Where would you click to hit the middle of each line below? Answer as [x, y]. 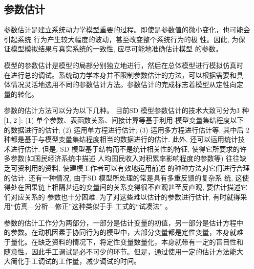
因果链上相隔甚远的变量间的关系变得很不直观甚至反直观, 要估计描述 [132, 187]
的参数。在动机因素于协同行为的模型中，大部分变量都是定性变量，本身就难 [124, 232]
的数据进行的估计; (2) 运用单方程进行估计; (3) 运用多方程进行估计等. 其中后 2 [127, 129]
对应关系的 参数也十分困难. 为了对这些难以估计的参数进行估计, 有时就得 [125, 196]
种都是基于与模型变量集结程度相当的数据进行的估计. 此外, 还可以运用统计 [121, 139]
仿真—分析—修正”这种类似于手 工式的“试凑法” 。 [93, 206]
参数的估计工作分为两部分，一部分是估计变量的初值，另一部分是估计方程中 [124, 222]
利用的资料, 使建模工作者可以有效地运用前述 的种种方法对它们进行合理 [137, 168]
